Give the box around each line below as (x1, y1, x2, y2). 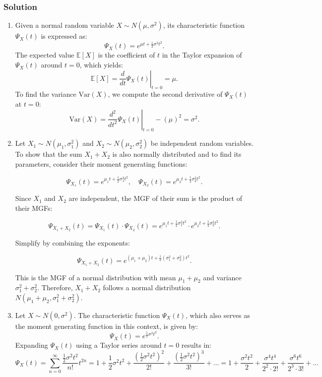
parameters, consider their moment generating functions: (15, 159, 188, 169)
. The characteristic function (73, 310, 160, 320)
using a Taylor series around (76, 340, 162, 350)
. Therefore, (37, 282, 73, 293)
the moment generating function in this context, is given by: (15, 320, 198, 331)
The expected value (15, 50, 74, 60)
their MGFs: (15, 203, 53, 213)
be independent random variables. (150, 138, 254, 148)
